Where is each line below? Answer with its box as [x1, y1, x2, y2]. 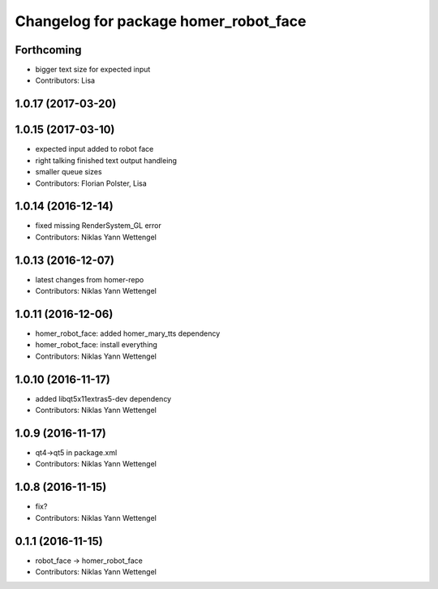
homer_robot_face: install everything [35, 340, 158, 350]
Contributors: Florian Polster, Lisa [35, 178, 148, 188]
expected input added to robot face [35, 144, 154, 154]
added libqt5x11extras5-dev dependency [35, 393, 172, 403]
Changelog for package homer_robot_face [15, 12, 307, 30]
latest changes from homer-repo [35, 274, 144, 284]
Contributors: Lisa [35, 75, 96, 85]
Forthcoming [15, 43, 82, 57]
